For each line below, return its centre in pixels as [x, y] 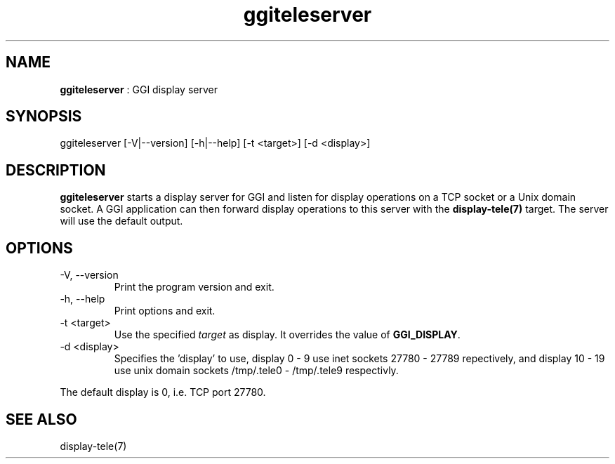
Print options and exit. [165, 311]
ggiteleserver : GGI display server [139, 89]
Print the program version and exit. [194, 287]
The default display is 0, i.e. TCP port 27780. [163, 392]
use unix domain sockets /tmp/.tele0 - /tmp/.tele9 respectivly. [256, 371]
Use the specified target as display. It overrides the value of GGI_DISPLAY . [287, 335]
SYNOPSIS [44, 117]
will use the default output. [121, 221]
